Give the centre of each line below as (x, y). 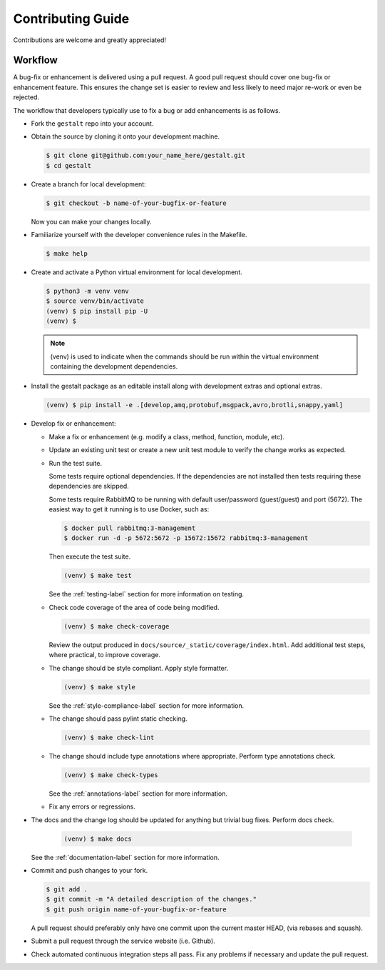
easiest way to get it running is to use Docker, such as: (129, 509)
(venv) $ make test (98, 576)
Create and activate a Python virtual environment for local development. (137, 272)
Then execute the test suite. (90, 556)
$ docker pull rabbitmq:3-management (130, 528)
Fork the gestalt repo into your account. (92, 124)
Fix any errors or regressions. (92, 806)
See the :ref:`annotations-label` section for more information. (138, 794)
